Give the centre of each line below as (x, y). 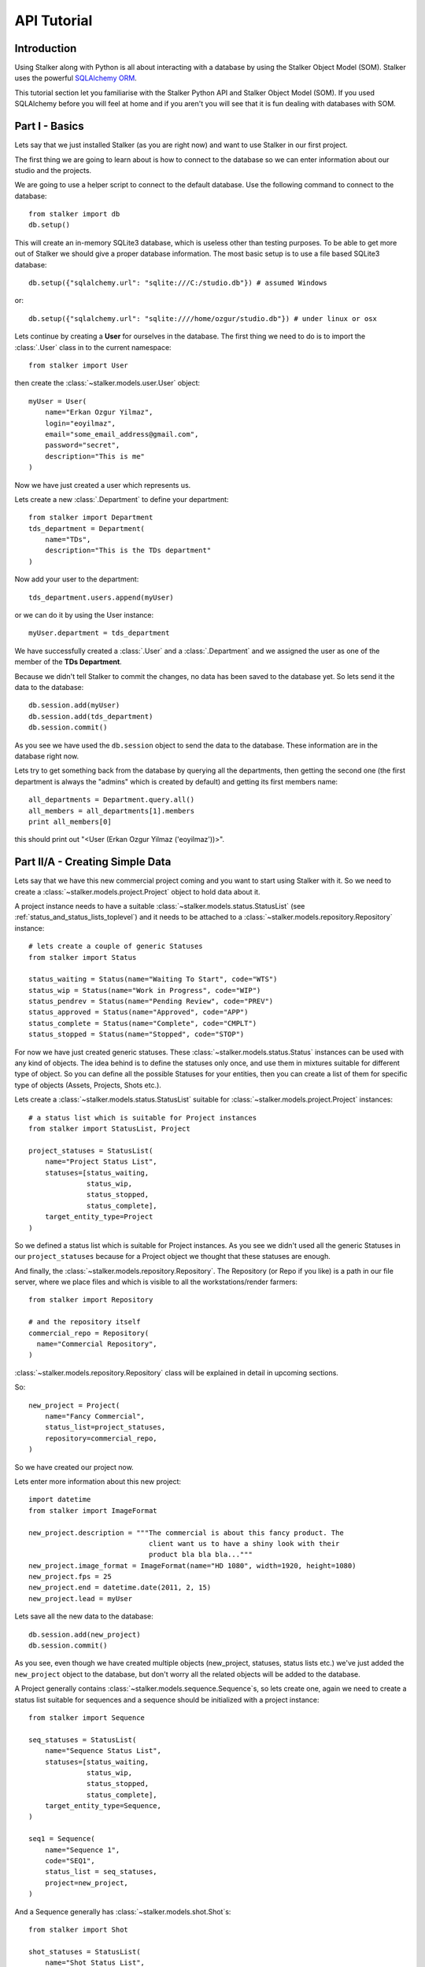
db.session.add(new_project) (85, 1634)
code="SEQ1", (70, 1861)
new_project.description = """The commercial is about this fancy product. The (186, 1533)
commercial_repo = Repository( (89, 1333)
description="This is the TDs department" (128, 550)
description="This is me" (95, 456)
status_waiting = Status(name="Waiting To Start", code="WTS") (153, 979)
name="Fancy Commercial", (95, 1416)
